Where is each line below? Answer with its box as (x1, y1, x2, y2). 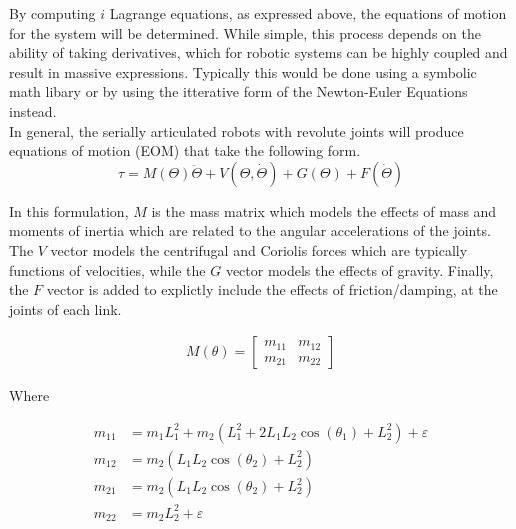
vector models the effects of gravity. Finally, (225, 259, 494, 280)
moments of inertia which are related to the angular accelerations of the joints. (9, 220, 491, 241)
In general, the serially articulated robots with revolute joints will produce (9, 120, 464, 141)
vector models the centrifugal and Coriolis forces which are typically (50, 239, 468, 260)
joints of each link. (9, 298, 122, 319)
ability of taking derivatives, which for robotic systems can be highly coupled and (9, 42, 508, 63)
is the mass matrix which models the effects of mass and (151, 200, 497, 221)
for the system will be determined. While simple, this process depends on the (9, 22, 481, 43)
